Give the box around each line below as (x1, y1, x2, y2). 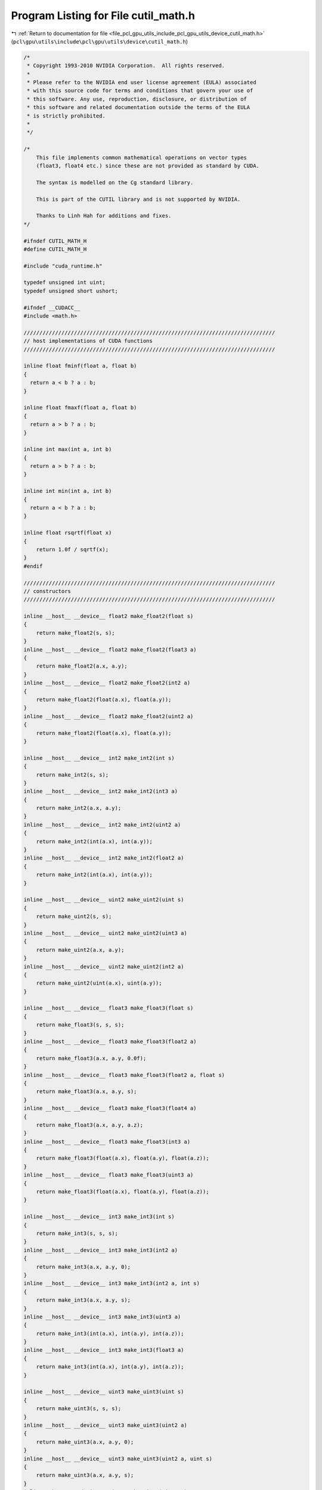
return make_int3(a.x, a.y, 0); (36, 1264, 131, 1270)
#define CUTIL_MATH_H (23, 246, 87, 253)
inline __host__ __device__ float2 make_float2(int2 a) (23, 679, 191, 687)
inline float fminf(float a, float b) (23, 362, 137, 370)
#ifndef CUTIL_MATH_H (23, 237, 87, 244)
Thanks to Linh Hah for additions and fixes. (36, 212, 172, 219)
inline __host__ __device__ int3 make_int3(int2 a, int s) (23, 1280, 200, 1287)
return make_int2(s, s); (36, 771, 109, 778)
